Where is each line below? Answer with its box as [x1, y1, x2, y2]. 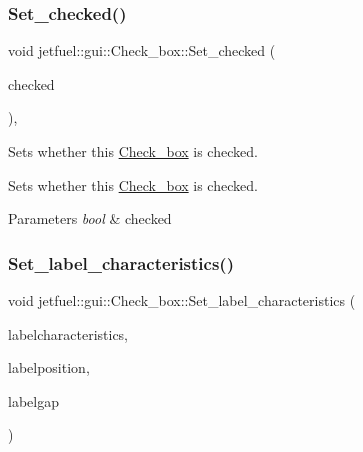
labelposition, [8, 357, 90, 378]
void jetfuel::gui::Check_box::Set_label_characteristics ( [8, 290, 356, 310]
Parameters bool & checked [8, 208, 172, 229]
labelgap [8, 390, 59, 411]
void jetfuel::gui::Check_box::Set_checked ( [8, 40, 276, 61]
